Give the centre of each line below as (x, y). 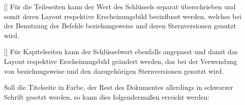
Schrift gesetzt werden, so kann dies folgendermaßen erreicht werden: (107, 96)
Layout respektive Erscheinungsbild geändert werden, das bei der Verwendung (121, 61)
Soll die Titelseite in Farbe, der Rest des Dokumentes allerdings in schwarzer (119, 87)
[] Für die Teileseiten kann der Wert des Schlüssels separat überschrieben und (120, 6)
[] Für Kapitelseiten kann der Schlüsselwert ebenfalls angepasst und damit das (121, 52)
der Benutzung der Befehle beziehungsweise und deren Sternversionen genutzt (120, 26)
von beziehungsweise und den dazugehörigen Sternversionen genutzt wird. (114, 71)
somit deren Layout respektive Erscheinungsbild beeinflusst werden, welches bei (123, 16)
